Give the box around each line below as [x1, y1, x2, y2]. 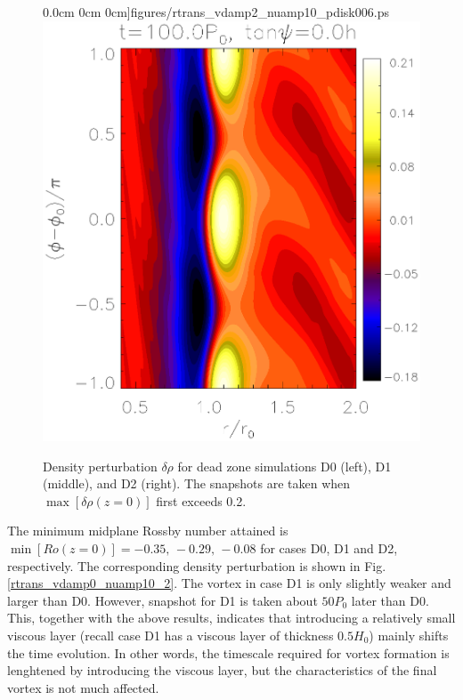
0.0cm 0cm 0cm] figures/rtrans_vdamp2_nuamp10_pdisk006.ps [43, 3, 389, 20]
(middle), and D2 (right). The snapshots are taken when [43, 474, 351, 493]
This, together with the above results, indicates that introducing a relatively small [7, 608, 456, 627]
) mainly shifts [369, 625, 449, 644]
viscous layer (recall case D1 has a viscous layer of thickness [7, 625, 334, 644]
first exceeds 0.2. [156, 491, 247, 510]
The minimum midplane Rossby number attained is [7, 521, 288, 540]
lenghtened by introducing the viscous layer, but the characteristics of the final [7, 661, 437, 680]
